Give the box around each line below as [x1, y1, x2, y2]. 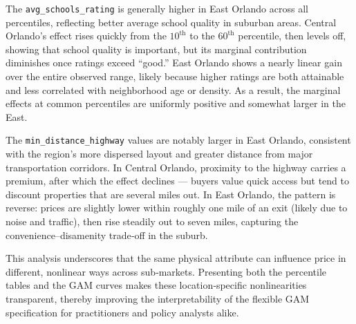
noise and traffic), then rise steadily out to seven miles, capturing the [6, 214, 299, 229]
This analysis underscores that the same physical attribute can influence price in [6, 251, 346, 265]
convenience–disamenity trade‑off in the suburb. [6, 227, 208, 242]
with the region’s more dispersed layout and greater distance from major [6, 146, 313, 161]
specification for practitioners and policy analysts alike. [6, 305, 239, 319]
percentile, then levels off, [238, 28, 346, 43]
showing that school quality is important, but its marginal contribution [6, 41, 307, 56]
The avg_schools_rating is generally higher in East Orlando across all [6, 1, 308, 15]
